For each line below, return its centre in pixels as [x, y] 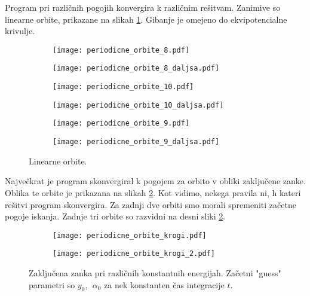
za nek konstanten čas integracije [164, 284]
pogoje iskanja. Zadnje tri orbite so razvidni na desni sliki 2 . [115, 216]
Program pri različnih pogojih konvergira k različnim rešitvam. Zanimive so [143, 7]
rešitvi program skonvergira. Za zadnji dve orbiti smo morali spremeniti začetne [151, 204]
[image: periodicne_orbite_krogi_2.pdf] [134, 254]
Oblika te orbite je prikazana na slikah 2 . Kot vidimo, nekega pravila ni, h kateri [153, 192]
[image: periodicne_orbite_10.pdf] [123, 87]
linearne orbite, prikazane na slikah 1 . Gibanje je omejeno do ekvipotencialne [146, 19]
